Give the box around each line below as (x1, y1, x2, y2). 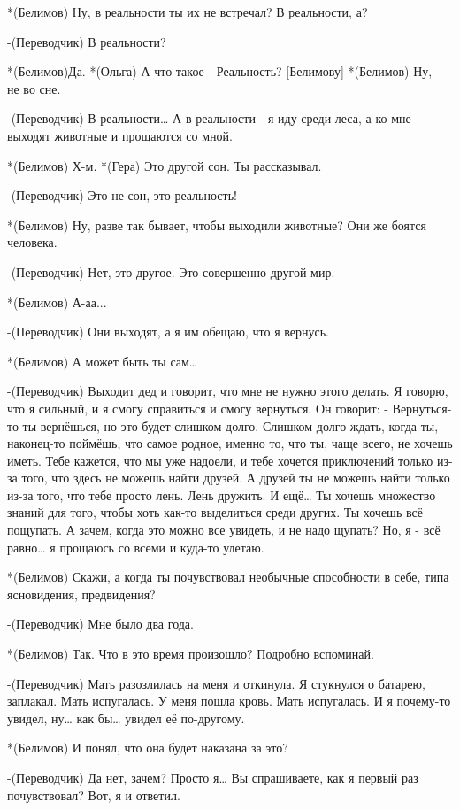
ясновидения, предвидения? (7, 584, 156, 603)
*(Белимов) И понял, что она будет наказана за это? (7, 738, 288, 757)
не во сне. (7, 79, 61, 97)
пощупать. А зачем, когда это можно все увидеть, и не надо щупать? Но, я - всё (7, 521, 441, 539)
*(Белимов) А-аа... (7, 292, 107, 311)
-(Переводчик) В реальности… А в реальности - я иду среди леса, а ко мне (7, 109, 411, 127)
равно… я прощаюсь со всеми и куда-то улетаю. (7, 537, 264, 556)
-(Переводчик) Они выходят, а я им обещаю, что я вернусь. (7, 322, 330, 341)
